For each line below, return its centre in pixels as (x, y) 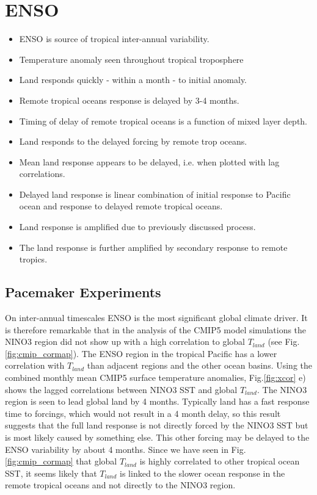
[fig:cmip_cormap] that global (61, 461)
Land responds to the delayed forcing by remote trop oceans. (133, 141)
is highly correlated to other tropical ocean (220, 461)
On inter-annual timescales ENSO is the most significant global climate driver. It (156, 318)
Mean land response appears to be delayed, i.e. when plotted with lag (149, 161)
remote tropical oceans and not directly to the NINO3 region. (120, 485)
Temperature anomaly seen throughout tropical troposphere (131, 59)
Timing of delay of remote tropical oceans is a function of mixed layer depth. (163, 121)
